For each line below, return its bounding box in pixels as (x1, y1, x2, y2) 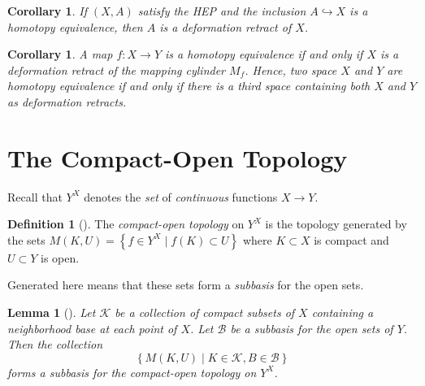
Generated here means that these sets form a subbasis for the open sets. (7, 276, 364, 293)
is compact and (314, 231, 389, 248)
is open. (41, 249, 80, 266)
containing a (311, 304, 374, 321)
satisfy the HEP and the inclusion (137, 2, 306, 19)
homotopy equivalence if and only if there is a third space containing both (7, 77, 371, 94)
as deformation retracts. (7, 93, 127, 110)
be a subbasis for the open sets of (230, 319, 393, 336)
